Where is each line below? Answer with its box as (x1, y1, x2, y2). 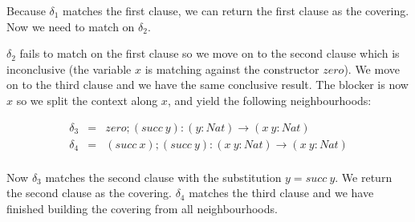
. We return (335, 168, 393, 185)
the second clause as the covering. (6, 184, 172, 201)
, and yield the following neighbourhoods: (167, 91, 372, 108)
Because (6, 2, 46, 18)
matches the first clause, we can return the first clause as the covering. (63, 2, 409, 18)
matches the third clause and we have (189, 184, 374, 201)
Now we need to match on (6, 18, 135, 34)
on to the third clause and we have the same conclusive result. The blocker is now (6, 76, 409, 93)
